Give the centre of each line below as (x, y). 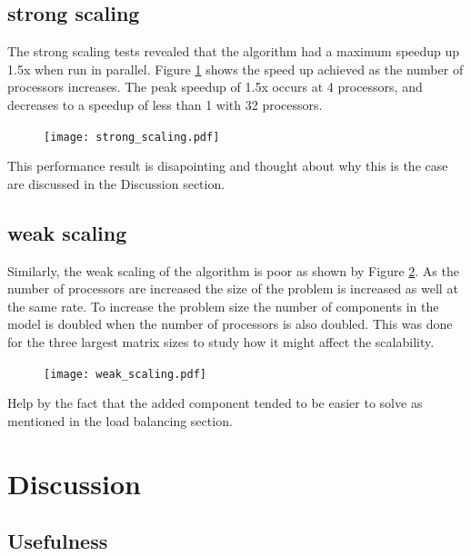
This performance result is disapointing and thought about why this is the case (228, 166)
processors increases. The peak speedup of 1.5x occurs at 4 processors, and (215, 87)
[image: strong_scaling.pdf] (132, 137)
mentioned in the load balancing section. (120, 420)
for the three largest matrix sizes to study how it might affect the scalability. (221, 342)
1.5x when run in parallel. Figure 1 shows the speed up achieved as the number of (235, 69)
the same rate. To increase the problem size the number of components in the (223, 306)
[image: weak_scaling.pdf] (125, 374)
